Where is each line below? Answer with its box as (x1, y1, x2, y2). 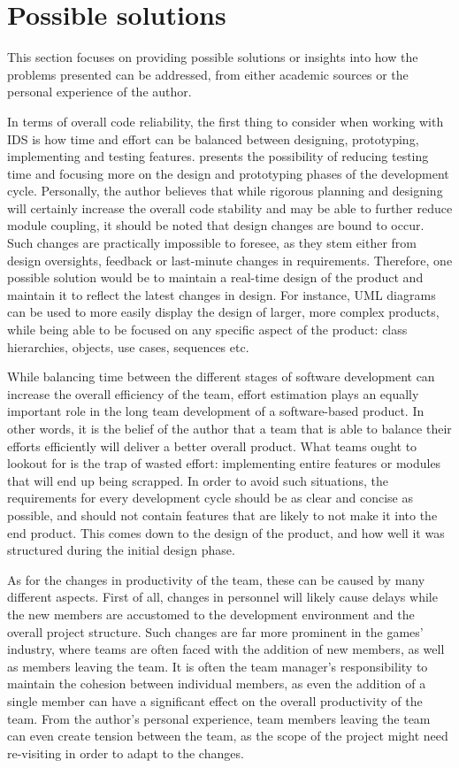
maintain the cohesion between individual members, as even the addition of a (7, 674, 426, 693)
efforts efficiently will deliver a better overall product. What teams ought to (7, 436, 417, 455)
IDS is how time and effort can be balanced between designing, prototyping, (7, 129, 419, 148)
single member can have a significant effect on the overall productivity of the (7, 691, 423, 710)
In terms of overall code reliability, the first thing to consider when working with (7, 111, 444, 130)
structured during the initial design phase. (7, 541, 235, 559)
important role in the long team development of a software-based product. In (7, 402, 425, 420)
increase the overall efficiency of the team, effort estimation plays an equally (7, 384, 419, 403)
